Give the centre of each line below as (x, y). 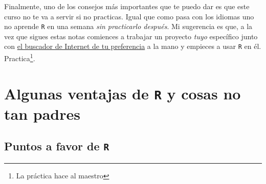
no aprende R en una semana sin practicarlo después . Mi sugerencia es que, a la (128, 26)
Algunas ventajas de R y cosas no (123, 93)
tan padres (42, 113)
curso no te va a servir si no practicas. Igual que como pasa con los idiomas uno (129, 16)
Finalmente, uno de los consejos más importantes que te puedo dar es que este (127, 6)
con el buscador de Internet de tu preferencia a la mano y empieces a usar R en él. (133, 46)
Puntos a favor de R (57, 146)
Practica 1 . (20, 57)
